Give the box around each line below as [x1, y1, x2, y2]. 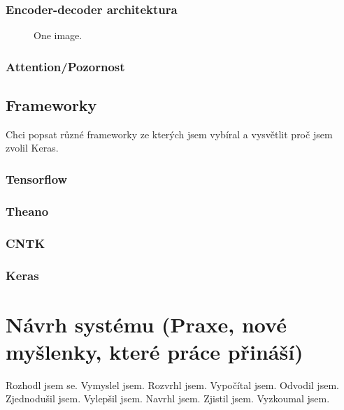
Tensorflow [6, 170, 68, 187]
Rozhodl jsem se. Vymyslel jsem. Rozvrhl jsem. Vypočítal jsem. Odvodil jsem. [6, 377, 339, 392]
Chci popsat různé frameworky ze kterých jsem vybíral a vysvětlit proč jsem [6, 126, 333, 141]
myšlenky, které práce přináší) [6, 337, 303, 365]
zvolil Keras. [6, 140, 59, 155]
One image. [34, 28, 83, 43]
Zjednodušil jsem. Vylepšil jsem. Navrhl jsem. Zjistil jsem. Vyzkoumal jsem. [6, 391, 330, 406]
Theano [6, 202, 49, 219]
